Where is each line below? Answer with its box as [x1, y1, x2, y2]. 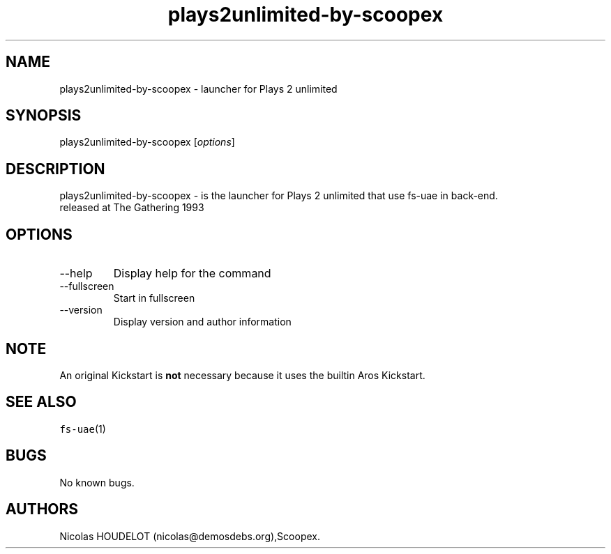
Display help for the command [113, 266, 271, 281]
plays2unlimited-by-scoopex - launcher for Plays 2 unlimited [59, 82, 338, 95]
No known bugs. [59, 476, 135, 488]
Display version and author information [113, 316, 292, 328]
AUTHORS [6, 500, 79, 518]
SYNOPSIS [6, 107, 82, 125]
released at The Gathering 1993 [59, 201, 204, 214]
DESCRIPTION [6, 160, 105, 178]
